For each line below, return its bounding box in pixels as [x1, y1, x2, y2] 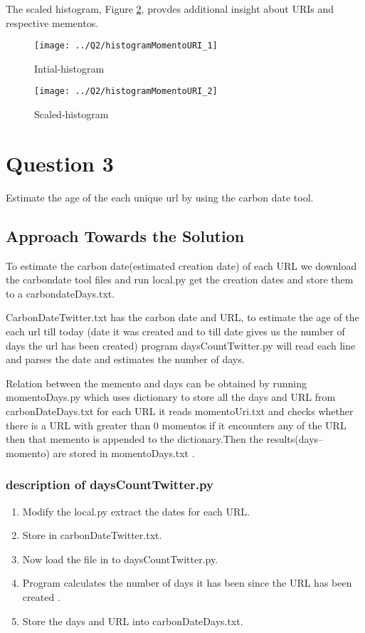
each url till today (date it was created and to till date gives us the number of [6, 323, 345, 338]
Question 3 [6, 148, 114, 177]
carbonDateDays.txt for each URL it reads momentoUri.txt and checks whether [6, 403, 354, 418]
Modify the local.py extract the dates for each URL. [22, 503, 250, 518]
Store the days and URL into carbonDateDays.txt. [22, 613, 243, 628]
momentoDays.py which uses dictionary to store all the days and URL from [6, 389, 336, 404]
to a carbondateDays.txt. [6, 286, 115, 300]
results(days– [266, 431, 324, 446]
